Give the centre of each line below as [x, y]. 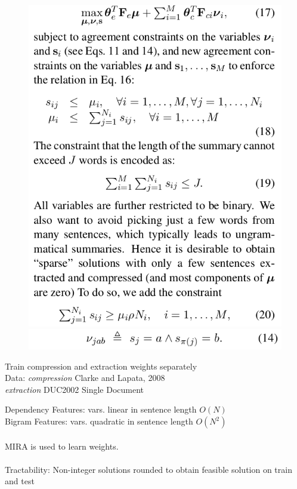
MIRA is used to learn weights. [62, 446]
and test [20, 481]
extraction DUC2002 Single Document [75, 389]
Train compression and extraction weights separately [101, 366]
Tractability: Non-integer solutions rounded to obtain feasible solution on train [148, 469]
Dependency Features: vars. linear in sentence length [101, 409]
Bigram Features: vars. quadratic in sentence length [99, 421]
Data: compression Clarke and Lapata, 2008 [85, 378]
